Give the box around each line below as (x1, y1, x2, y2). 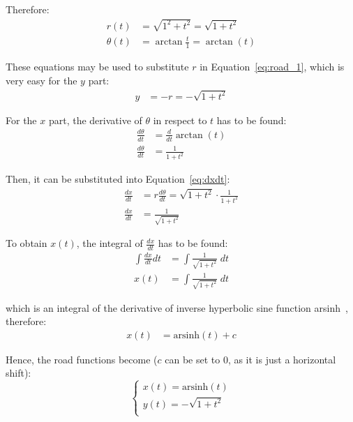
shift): (6, 366, 31, 380)
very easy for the (6, 73, 77, 87)
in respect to (153, 112, 207, 127)
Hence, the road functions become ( (6, 352, 158, 366)
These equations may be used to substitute (6, 59, 189, 74)
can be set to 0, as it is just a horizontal (165, 352, 336, 366)
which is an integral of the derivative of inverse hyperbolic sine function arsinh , (6, 300, 348, 315)
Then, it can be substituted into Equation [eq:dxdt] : (6, 172, 230, 186)
